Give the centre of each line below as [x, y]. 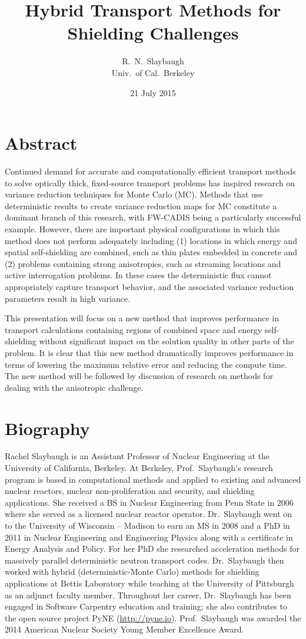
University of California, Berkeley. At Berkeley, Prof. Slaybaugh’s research [139, 468]
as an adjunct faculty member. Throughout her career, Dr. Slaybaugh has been [148, 594]
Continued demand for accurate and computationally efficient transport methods [150, 171]
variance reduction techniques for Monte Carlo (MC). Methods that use [134, 194]
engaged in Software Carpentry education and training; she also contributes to [146, 606]
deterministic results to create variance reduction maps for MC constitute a [141, 205]
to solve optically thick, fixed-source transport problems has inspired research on [150, 182]
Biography [47, 428]
